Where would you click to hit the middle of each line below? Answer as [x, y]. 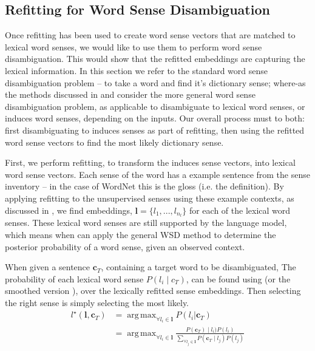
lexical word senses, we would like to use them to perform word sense [134, 46]
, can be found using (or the [238, 278]
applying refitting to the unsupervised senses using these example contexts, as [150, 198]
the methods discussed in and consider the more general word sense [130, 94]
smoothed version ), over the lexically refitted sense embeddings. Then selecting [153, 291]
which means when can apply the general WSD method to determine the [141, 234]
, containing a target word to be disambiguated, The [198, 267]
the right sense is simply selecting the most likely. [97, 302]
